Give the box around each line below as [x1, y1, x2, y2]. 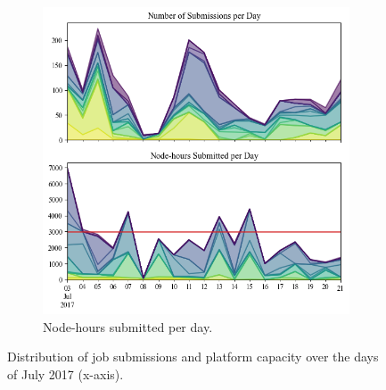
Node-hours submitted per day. [43, 317, 213, 336]
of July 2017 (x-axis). [7, 364, 124, 383]
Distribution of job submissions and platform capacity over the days [7, 347, 379, 366]
